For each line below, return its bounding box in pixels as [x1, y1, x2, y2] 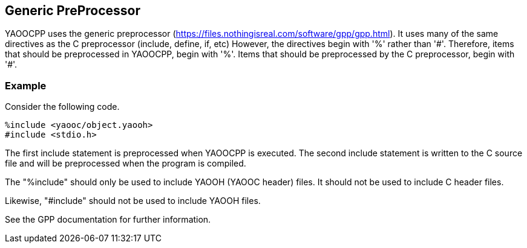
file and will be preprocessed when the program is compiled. [5, 158, 246, 169]
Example [5, 79, 47, 92]
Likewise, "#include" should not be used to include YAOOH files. [5, 196, 261, 206]
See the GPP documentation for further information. [5, 214, 211, 225]
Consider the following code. [5, 101, 120, 112]
